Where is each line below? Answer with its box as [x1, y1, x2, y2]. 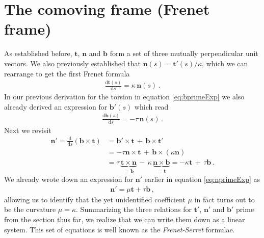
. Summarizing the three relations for [76, 204, 192, 215]
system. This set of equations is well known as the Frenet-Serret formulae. [4, 224, 235, 234]
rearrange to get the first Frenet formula [4, 68, 130, 78]
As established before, [4, 48, 72, 59]
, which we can [202, 58, 248, 68]
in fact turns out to [194, 194, 255, 204]
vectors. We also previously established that [4, 58, 141, 68]
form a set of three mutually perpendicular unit [110, 48, 258, 59]
